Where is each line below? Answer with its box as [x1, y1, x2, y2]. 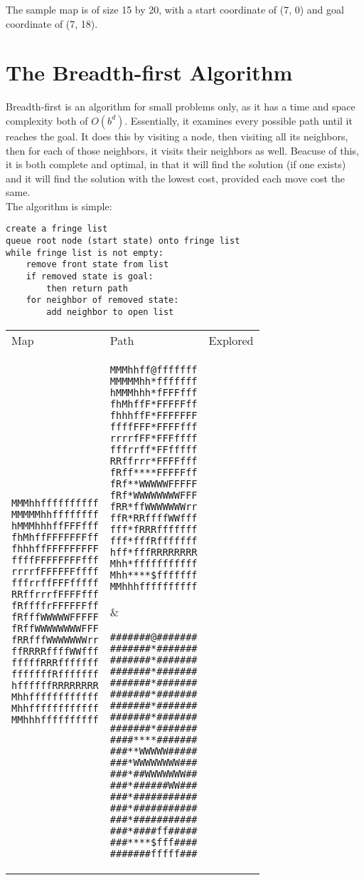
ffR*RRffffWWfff [109, 512, 198, 524]
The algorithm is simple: [6, 198, 112, 213]
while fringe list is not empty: [6, 247, 164, 258]
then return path [46, 283, 128, 294]
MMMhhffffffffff [11, 497, 99, 509]
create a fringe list [6, 224, 108, 234]
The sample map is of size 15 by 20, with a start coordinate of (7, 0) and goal [6, 2, 344, 16]
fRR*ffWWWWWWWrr [109, 500, 198, 512]
